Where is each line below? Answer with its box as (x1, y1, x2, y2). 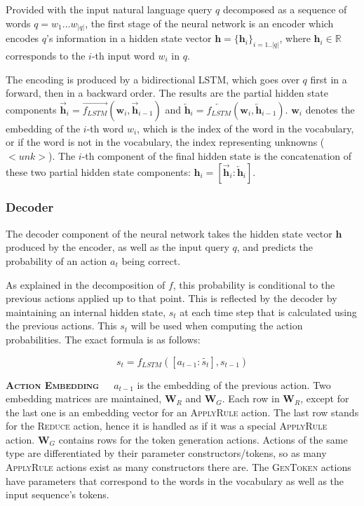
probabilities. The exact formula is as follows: (6, 331, 201, 346)
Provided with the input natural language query (6, 2, 213, 16)
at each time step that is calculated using (180, 304, 357, 319)
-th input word (91, 48, 155, 62)
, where (279, 31, 311, 46)
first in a (310, 71, 347, 86)
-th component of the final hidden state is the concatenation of (81, 148, 352, 163)
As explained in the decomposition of (6, 277, 166, 292)
